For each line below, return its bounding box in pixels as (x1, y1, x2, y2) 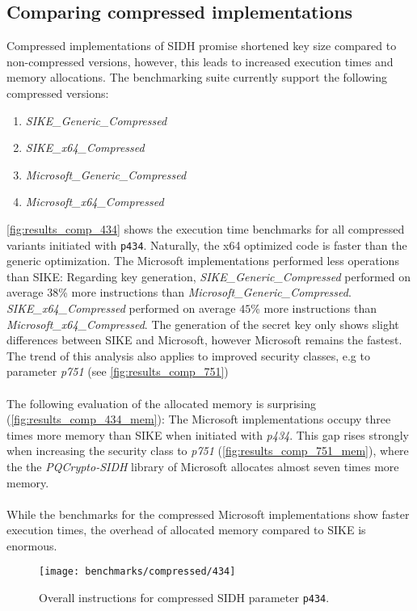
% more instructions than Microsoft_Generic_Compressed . (58, 284, 352, 301)
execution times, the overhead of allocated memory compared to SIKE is (6, 521, 366, 538)
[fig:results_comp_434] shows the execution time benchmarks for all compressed (6, 220, 405, 237)
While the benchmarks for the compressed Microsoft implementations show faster (6, 505, 410, 522)
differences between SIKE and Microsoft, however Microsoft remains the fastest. (6, 331, 402, 348)
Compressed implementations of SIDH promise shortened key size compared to (6, 37, 397, 54)
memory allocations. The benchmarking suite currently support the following (6, 69, 388, 86)
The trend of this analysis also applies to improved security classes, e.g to (6, 347, 370, 364)
